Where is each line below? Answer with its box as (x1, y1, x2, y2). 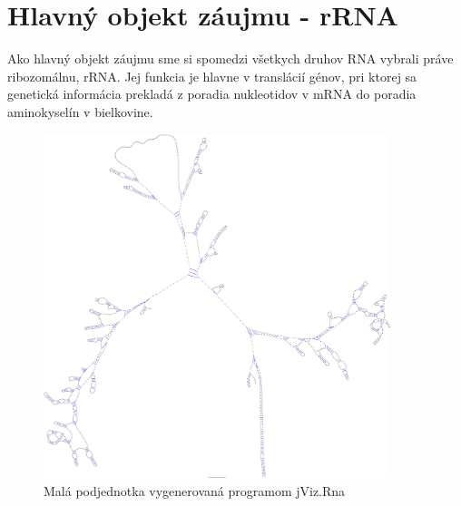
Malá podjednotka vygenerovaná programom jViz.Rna (44, 481, 346, 500)
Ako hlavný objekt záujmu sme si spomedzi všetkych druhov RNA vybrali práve (7, 49, 454, 68)
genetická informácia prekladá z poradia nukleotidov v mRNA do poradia (7, 84, 417, 103)
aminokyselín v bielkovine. (7, 102, 153, 121)
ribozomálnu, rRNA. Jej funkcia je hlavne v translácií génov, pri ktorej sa (7, 66, 417, 85)
